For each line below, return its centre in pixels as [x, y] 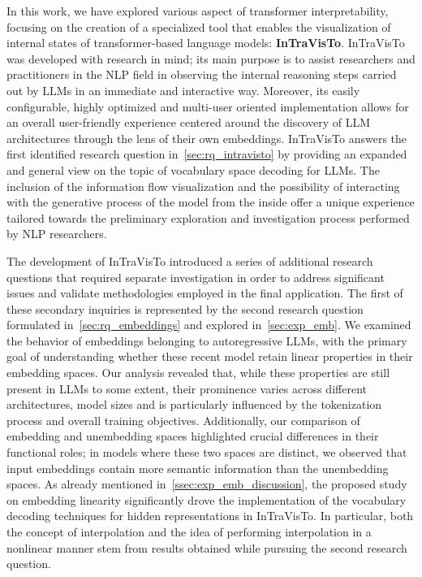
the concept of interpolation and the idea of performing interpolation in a [189, 531]
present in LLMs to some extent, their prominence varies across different [187, 388]
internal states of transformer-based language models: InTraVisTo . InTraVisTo [206, 43]
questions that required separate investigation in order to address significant [196, 277]
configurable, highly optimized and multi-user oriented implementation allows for [208, 106]
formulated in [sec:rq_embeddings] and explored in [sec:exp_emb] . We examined [209, 325]
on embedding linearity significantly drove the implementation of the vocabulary [207, 499]
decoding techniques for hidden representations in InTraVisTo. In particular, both [210, 516]
